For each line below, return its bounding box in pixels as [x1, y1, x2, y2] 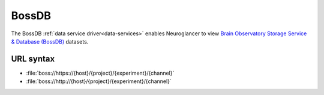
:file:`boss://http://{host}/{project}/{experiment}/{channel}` [26, 78, 172, 85]
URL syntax [11, 54, 55, 64]
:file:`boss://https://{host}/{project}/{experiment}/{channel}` [26, 69, 175, 76]
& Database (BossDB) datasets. [11, 38, 89, 45]
